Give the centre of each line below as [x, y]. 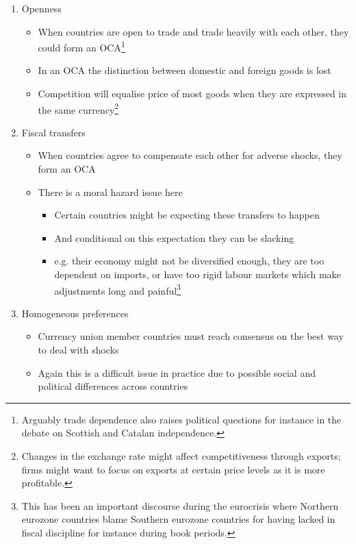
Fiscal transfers [53, 132]
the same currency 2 [78, 108]
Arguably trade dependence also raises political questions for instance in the [181, 419]
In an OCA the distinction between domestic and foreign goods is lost [185, 70]
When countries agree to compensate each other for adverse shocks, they [190, 155]
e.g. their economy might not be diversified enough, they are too [189, 261]
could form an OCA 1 [81, 46]
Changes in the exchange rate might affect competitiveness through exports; [181, 456]
